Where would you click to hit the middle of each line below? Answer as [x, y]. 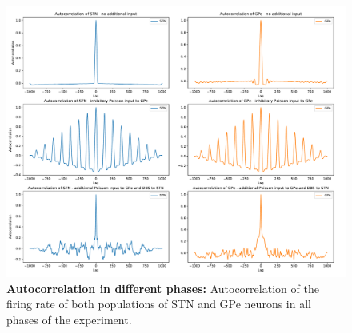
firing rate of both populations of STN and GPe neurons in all [159, 304]
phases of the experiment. [69, 319]
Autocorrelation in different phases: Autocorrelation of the [163, 288]
